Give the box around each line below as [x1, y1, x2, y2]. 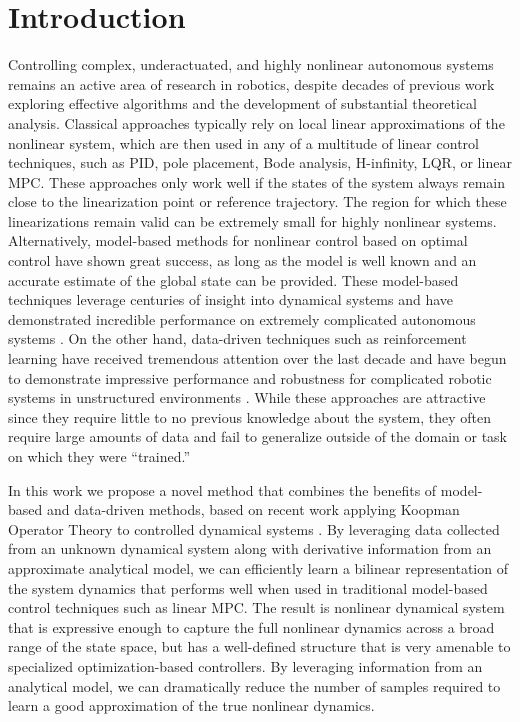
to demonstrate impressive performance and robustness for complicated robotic [8, 367, 492, 388]
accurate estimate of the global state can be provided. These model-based [8, 269, 459, 290]
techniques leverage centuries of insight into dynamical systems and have [8, 289, 454, 310]
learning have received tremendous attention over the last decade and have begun [8, 348, 507, 369]
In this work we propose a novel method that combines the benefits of [8, 479, 437, 500]
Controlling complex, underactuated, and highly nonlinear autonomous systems [8, 54, 494, 75]
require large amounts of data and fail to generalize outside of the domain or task [8, 426, 507, 447]
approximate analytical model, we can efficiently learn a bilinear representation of [8, 557, 508, 578]
